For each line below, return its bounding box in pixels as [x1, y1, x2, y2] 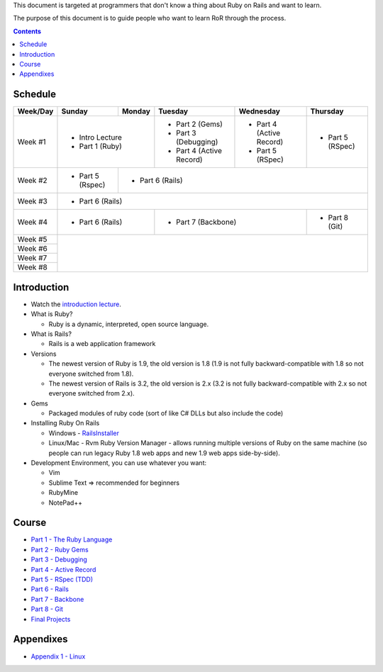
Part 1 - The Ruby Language [30, 535, 113, 544]
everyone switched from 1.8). [48, 369, 134, 378]
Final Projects [30, 615, 71, 623]
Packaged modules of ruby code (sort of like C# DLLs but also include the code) [48, 409, 284, 418]
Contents [13, 27, 42, 35]
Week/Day [17, 106, 54, 116]
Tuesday [158, 106, 188, 116]
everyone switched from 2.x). [48, 389, 135, 398]
